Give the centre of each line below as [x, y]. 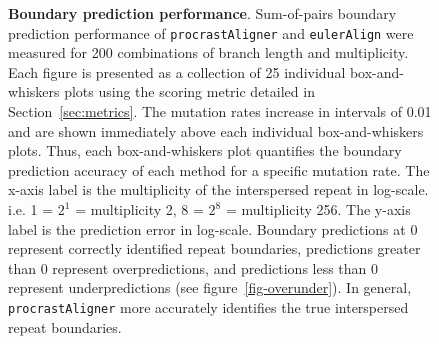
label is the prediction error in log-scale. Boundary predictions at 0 [213, 228]
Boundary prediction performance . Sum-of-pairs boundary [202, 13]
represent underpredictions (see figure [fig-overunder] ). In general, [210, 287]
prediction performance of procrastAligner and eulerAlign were [211, 32]
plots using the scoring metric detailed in [189, 91]
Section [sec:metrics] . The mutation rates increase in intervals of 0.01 [220, 111]
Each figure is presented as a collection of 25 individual [177, 71]
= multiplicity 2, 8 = [139, 209]
